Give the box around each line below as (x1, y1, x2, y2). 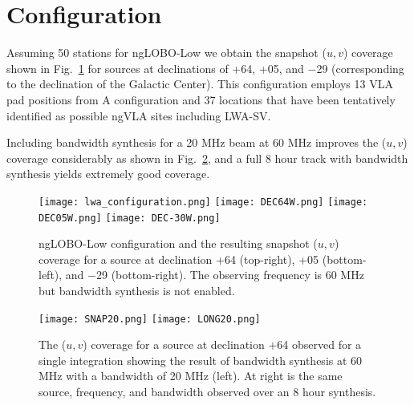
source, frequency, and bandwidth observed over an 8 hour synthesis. (39, 383, 376, 399)
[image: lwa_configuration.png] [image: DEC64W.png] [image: (39, 196, 368, 208)
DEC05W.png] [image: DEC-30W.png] (39, 212, 221, 224)
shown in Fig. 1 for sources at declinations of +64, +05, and (6, 59, 304, 76)
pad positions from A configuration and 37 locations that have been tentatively (6, 91, 396, 107)
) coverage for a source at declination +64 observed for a (83, 336, 362, 353)
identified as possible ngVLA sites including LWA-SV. (6, 107, 271, 124)
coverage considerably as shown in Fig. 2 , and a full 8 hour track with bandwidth (6, 149, 408, 166)
